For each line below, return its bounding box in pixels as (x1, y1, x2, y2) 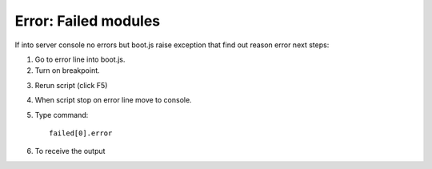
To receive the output (34, 147, 106, 156)
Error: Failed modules (14, 12, 161, 30)
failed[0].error (49, 128, 113, 138)
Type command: (34, 110, 89, 119)
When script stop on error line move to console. (34, 95, 192, 105)
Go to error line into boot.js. (34, 54, 126, 64)
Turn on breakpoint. (34, 66, 100, 75)
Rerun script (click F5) (34, 80, 108, 90)
